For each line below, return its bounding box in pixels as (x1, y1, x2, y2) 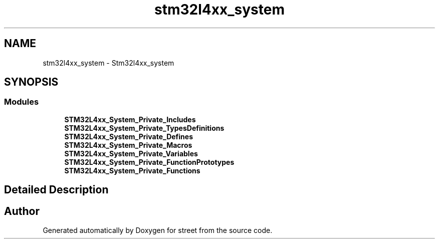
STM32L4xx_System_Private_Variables (64, 149, 198, 158)
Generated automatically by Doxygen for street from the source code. (43, 226, 273, 235)
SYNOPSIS (4, 76, 59, 89)
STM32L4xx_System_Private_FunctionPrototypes (64, 157, 235, 166)
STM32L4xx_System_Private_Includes (64, 115, 196, 124)
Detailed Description (4, 183, 109, 196)
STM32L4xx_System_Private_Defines (64, 132, 193, 141)
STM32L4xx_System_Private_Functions (64, 166, 200, 175)
